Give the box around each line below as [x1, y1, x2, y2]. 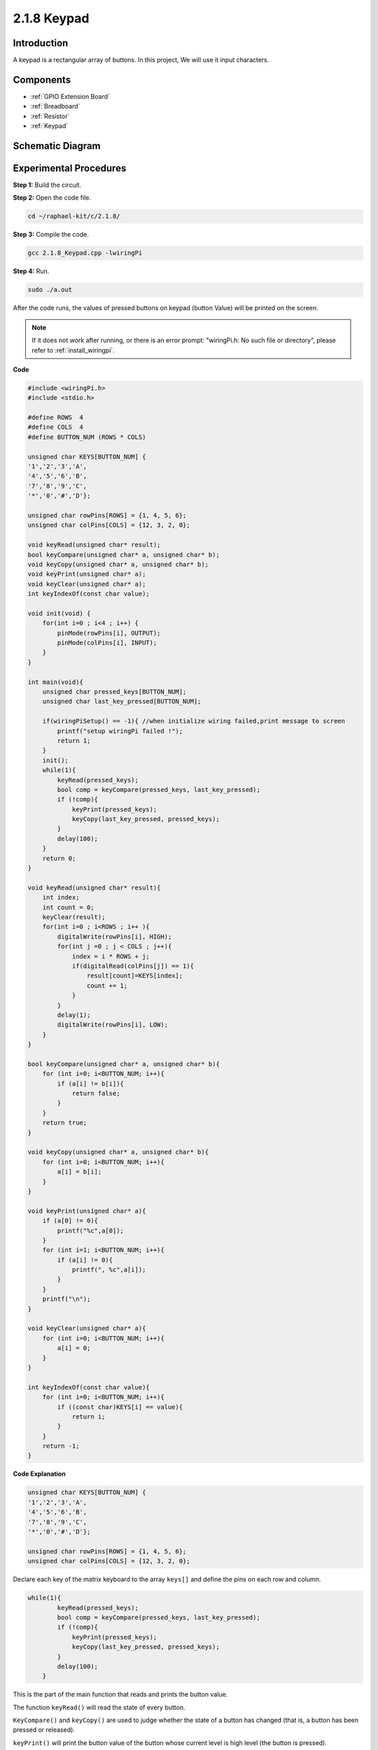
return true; [42, 1119, 87, 1127]
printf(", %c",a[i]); [71, 1266, 146, 1274]
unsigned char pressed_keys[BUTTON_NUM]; [42, 688, 187, 696]
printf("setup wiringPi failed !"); [57, 727, 183, 735]
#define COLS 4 [27, 423, 84, 431]
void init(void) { [27, 609, 91, 617]
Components [13, 73, 71, 85]
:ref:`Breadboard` [30, 102, 80, 111]
